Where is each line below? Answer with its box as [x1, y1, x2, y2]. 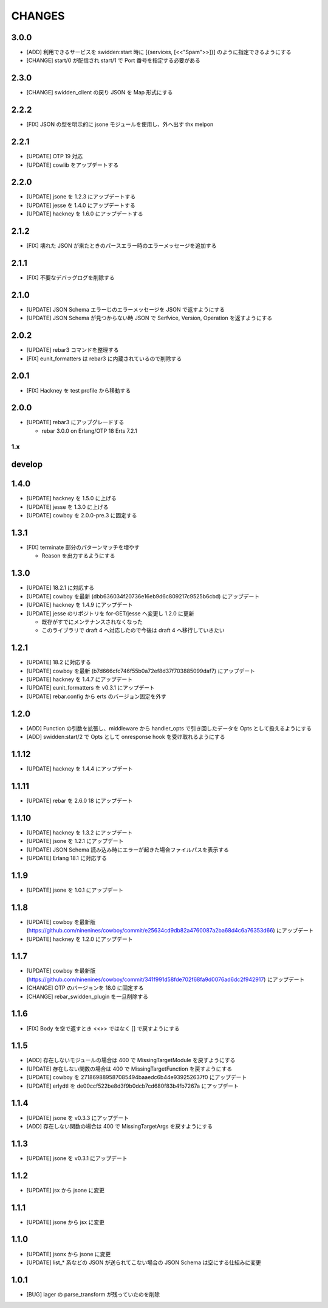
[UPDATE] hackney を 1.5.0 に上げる [26, 495, 117, 502]
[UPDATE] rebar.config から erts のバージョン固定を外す [26, 693, 167, 700]
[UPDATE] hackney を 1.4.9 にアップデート [26, 601, 133, 609]
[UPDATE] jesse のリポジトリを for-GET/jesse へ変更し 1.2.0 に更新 [26, 609, 194, 617]
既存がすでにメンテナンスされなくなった [41, 618, 143, 625]
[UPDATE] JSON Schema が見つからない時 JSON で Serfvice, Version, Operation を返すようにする [26, 314, 273, 322]
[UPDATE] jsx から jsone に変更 [26, 1186, 104, 1194]
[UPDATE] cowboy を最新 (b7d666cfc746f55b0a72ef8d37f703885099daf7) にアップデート [26, 667, 255, 674]
